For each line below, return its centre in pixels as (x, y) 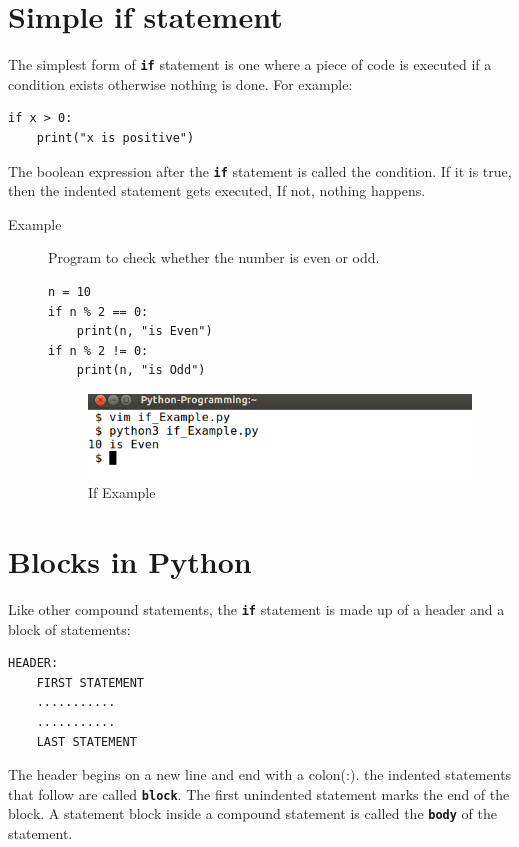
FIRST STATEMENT (90, 682)
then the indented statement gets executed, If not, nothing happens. (217, 190)
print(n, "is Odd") (141, 370)
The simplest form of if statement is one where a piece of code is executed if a (250, 64)
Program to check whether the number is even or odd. (214, 257)
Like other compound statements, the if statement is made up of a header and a (256, 608)
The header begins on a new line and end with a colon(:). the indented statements (260, 774)
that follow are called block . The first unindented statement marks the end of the (259, 793)
